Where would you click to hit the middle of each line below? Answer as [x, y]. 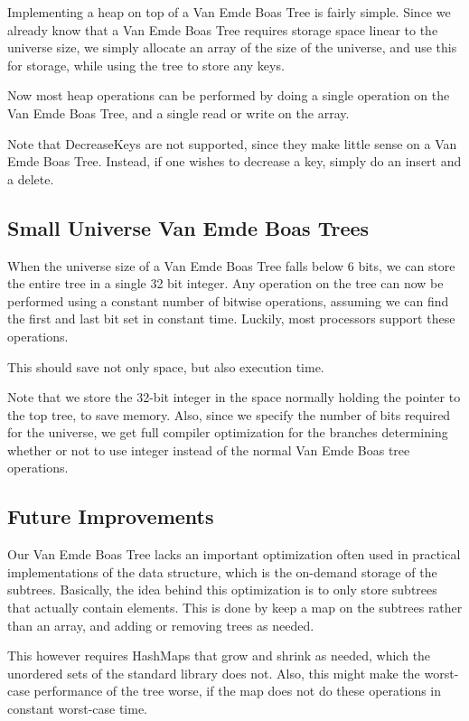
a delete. [31, 178]
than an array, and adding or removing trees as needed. [161, 625]
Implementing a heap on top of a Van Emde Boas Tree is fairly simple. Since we [229, 12]
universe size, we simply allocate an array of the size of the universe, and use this [232, 47]
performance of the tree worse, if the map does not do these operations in [238, 691]
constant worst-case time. [78, 709]
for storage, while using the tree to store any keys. [146, 65]
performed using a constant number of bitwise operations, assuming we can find [228, 300]
